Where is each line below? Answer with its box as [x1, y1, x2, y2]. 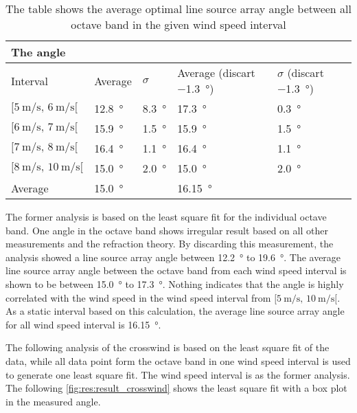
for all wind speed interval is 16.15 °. [5, 317, 161, 331]
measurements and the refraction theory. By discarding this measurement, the [5, 236, 334, 251]
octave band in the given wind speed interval [71, 16, 286, 32]
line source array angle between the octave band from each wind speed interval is [5, 263, 347, 278]
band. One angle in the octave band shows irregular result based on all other [5, 223, 328, 237]
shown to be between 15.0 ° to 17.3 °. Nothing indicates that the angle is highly [5, 276, 344, 291]
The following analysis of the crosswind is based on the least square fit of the [5, 340, 330, 355]
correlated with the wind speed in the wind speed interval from [5, 290, 271, 304]
